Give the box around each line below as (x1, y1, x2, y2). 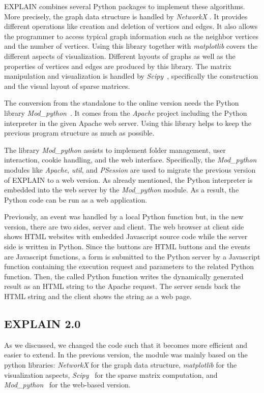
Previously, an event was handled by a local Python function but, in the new (4, 211, 244, 222)
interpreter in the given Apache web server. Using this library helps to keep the (4, 117, 251, 128)
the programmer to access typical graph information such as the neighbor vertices (4, 30, 258, 41)
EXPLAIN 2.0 (4, 316, 81, 332)
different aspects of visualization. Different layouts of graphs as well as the (4, 50, 236, 61)
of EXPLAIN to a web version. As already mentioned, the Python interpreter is (4, 174, 253, 185)
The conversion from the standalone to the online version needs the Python (4, 97, 239, 108)
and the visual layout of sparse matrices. (4, 80, 130, 91)
